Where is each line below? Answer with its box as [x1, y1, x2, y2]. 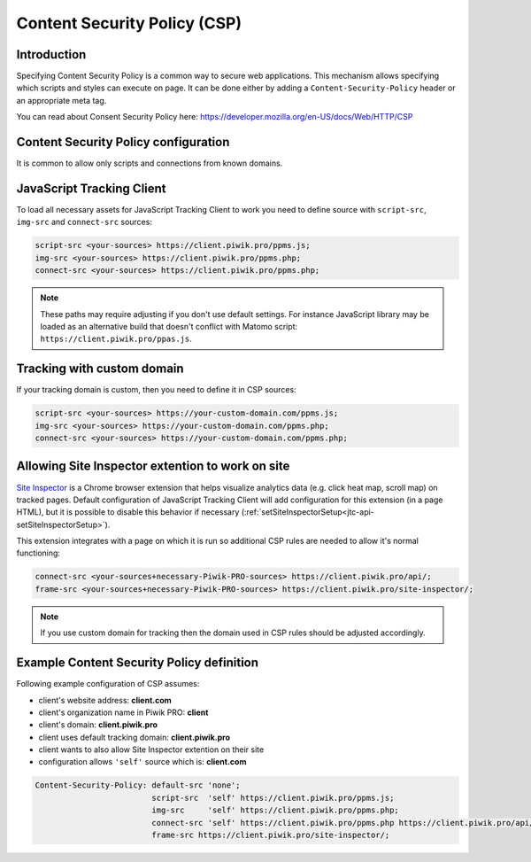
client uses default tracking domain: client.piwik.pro [38, 732, 230, 742]
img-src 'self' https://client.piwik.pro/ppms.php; [151, 805, 400, 815]
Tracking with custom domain [16, 361, 185, 377]
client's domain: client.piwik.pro [38, 719, 158, 730]
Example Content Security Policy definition [16, 656, 259, 671]
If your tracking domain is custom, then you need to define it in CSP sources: [16, 384, 296, 395]
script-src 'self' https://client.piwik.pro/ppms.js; [151, 793, 395, 803]
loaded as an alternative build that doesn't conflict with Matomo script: [40, 321, 298, 331]
